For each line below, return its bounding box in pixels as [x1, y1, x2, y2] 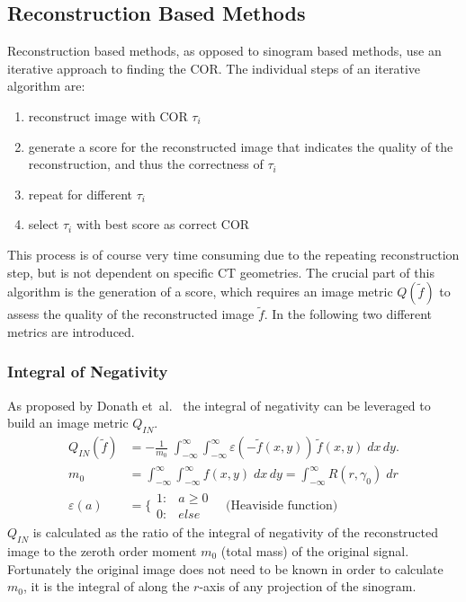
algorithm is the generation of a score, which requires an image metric [7, 282, 393, 301]
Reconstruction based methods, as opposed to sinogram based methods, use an [7, 41, 442, 60]
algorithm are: [7, 76, 85, 95]
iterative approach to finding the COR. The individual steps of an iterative [7, 58, 421, 77]
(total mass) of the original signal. [220, 541, 409, 560]
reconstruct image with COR [28, 106, 188, 125]
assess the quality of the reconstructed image [7, 305, 255, 323]
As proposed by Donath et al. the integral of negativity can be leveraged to [7, 395, 431, 414]
